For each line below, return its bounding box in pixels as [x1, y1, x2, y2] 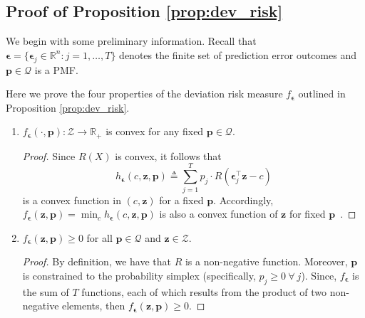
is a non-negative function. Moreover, [185, 254, 348, 269]
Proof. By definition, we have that [22, 254, 171, 269]
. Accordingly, [213, 192, 274, 207]
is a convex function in [22, 192, 121, 207]
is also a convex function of [159, 206, 278, 221]
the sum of [22, 284, 69, 299]
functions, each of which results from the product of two [81, 284, 327, 299]
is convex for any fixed [106, 124, 204, 139]
